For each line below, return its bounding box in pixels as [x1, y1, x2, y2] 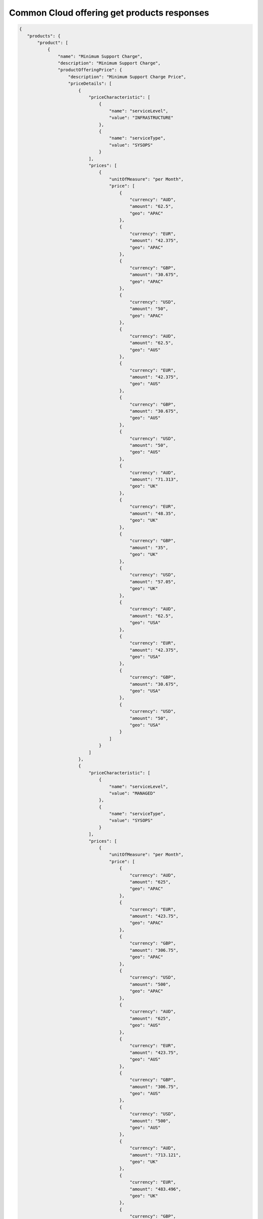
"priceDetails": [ [68, 81, 112, 86]
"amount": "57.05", [130, 579, 176, 585]
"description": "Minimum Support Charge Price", [68, 74, 187, 79]
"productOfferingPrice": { [57, 67, 122, 73]
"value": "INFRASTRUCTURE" [109, 115, 174, 120]
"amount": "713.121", [130, 1152, 181, 1158]
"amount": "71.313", [130, 476, 179, 482]
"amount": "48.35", [130, 511, 176, 516]
